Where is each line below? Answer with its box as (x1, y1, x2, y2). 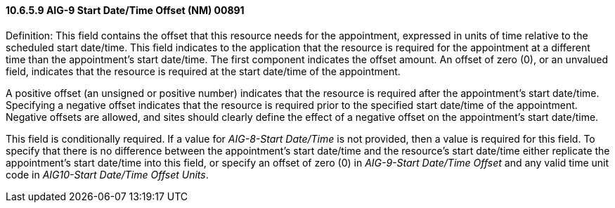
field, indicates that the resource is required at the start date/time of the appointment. (6, 65, 401, 77)
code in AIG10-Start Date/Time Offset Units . (6, 168, 209, 181)
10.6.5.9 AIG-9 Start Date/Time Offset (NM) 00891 (6, 4, 245, 16)
